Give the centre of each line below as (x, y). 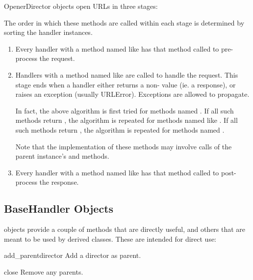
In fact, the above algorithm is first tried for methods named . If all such (125, 110)
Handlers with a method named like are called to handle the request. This (127, 74)
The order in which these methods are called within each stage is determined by (124, 22)
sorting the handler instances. (48, 32)
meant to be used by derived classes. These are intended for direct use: (110, 238)
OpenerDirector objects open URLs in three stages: (81, 6)
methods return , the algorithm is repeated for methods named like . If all (126, 120)
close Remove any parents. (44, 271)
